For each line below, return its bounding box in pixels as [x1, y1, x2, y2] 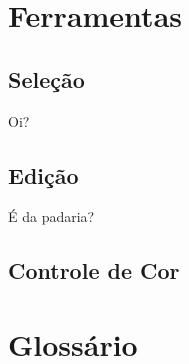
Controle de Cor [8, 255, 180, 286]
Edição [8, 159, 79, 190]
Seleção [8, 63, 85, 94]
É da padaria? [8, 206, 95, 227]
